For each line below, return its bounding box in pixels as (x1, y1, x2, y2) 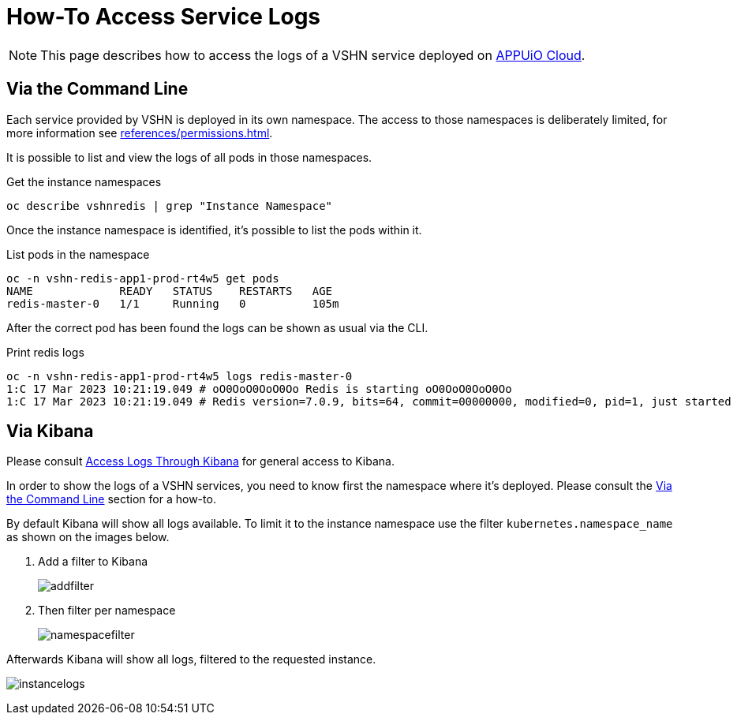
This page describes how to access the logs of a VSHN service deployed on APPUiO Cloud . (40, 47, 585, 63)
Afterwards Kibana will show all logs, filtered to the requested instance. (6, 652, 376, 667)
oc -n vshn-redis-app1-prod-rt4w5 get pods (6, 271, 279, 285)
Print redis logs (6, 345, 84, 359)
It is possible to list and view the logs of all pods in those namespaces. (6, 150, 372, 164)
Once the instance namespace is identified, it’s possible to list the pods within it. (6, 222, 422, 237)
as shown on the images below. (6, 530, 170, 544)
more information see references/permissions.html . (6, 125, 273, 140)
